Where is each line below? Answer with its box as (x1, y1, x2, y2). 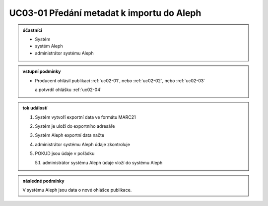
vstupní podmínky (22, 68, 61, 74)
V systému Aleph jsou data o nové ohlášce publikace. (22, 187, 132, 193)
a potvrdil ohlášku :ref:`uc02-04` (35, 87, 102, 93)
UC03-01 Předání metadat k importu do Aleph (9, 7, 201, 18)
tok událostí (22, 105, 48, 111)
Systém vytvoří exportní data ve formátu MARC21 (35, 114, 136, 120)
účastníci (22, 27, 42, 33)
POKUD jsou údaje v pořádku (35, 151, 95, 156)
